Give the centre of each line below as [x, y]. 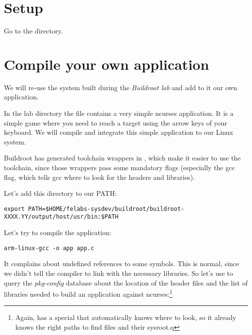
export [14, 209]
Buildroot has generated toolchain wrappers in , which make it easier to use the [122, 158]
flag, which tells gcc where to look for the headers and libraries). [99, 177]
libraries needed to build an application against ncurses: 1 [88, 293]
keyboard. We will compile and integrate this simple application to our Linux [119, 132]
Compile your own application [107, 64]
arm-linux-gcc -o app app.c [49, 248]
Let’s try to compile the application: [58, 232]
